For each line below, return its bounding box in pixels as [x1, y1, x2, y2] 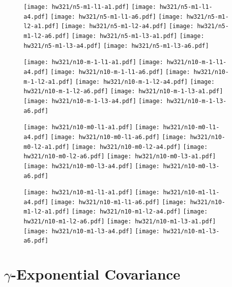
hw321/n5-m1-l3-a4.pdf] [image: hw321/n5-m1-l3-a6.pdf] [24, 42, 209, 49]
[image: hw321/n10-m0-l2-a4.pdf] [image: [71, 143, 208, 150]
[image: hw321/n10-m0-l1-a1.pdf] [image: [24, 124, 160, 131]
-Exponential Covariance [11, 264, 180, 284]
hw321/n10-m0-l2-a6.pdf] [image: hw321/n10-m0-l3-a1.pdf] [24, 153, 216, 160]
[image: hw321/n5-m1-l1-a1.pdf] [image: [24, 3, 156, 10]
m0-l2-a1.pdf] [24, 143, 70, 150]
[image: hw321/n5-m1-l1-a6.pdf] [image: [50, 13, 183, 20]
